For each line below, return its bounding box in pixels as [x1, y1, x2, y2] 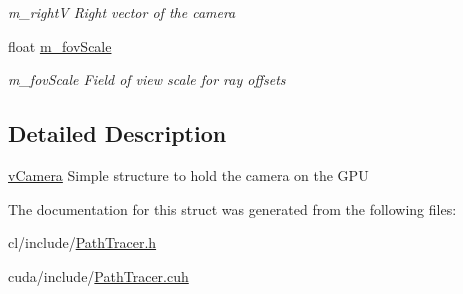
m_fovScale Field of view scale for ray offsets [8, 69, 286, 90]
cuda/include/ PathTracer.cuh [8, 265, 189, 286]
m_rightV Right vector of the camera [8, 2, 236, 22]
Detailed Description [8, 118, 227, 149]
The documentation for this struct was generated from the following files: [8, 198, 457, 219]
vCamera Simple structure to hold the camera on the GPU [8, 164, 369, 185]
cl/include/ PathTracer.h [8, 232, 157, 253]
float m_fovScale [8, 35, 112, 56]
